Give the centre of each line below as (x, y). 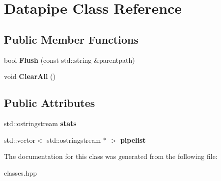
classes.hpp (21, 172)
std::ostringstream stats (40, 123)
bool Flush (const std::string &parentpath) (69, 60)
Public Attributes (50, 103)
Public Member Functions (71, 39)
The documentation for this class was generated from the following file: (111, 156)
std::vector (20, 140)
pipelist (133, 140)
